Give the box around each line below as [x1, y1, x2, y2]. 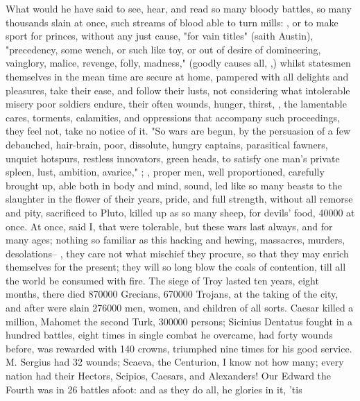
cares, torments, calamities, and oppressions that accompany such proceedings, [6, 110, 340, 124]
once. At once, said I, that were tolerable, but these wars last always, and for [6, 219, 333, 233]
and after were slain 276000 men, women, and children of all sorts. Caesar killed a [6, 300, 354, 315]
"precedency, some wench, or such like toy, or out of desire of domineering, [6, 42, 321, 56]
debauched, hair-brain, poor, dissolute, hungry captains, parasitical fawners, [6, 137, 328, 151]
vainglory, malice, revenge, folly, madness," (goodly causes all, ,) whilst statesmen [6, 56, 351, 70]
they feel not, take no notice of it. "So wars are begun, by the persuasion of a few [6, 123, 351, 138]
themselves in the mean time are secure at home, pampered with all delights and [6, 69, 349, 83]
